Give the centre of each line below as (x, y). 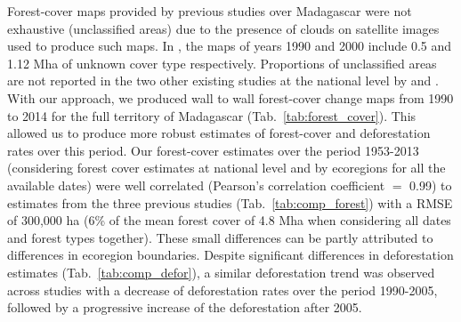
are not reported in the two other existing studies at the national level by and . (223, 80)
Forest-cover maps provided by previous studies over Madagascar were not (210, 11)
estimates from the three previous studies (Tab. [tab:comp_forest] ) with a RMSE (230, 202)
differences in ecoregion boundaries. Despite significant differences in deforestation (230, 255)
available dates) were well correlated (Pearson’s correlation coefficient (196, 185)
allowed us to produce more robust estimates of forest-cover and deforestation (219, 133)
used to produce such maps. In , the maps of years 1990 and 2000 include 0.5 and (230, 46)
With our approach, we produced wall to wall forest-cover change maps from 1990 (230, 97)
